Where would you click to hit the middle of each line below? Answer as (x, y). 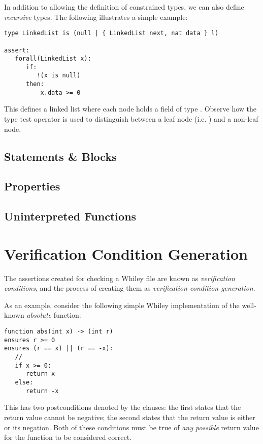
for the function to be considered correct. (68, 437)
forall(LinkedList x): (53, 59)
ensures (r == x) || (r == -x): (59, 349)
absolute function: (54, 315)
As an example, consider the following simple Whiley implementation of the (122, 305)
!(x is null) (59, 76)
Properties (32, 186)
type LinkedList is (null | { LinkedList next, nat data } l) (111, 33)
